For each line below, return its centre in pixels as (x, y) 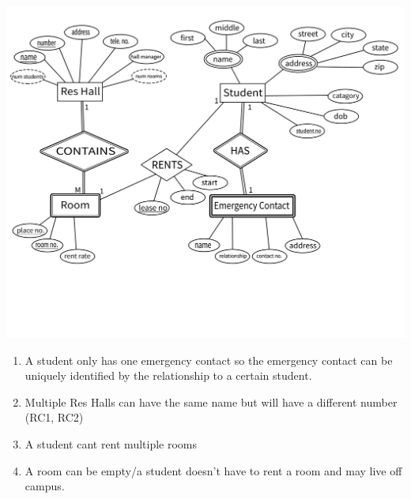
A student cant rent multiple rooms (111, 443)
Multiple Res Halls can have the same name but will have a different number (211, 401)
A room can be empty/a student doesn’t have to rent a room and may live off (213, 470)
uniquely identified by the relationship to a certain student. (168, 375)
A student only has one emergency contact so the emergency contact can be (209, 360)
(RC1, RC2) (54, 417)
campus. (45, 486)
